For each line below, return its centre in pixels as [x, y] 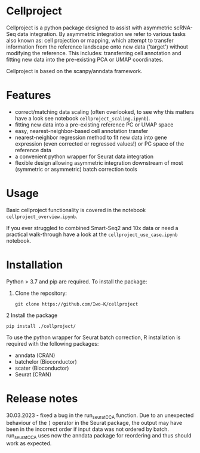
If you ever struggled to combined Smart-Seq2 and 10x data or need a [92, 228]
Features [29, 96]
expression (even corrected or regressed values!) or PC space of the [99, 144]
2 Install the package [32, 315]
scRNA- [183, 28]
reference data [33, 150]
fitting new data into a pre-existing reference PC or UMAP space [94, 125]
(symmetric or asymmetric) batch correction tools [76, 169]
